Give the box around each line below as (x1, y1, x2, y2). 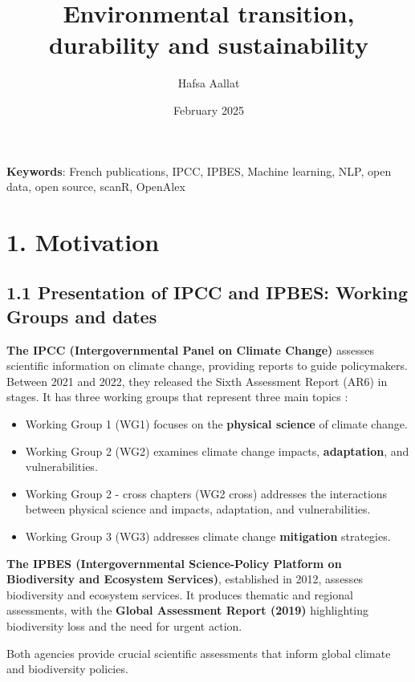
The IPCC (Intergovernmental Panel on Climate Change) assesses (6, 341, 375, 358)
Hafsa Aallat (177, 75, 240, 91)
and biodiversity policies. (6, 660, 128, 677)
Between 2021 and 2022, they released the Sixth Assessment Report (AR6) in (6, 372, 388, 389)
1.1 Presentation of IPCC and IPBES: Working (6, 280, 409, 305)
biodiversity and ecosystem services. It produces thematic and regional (6, 586, 353, 603)
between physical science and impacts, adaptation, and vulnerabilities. (25, 501, 371, 518)
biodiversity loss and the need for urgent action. (6, 617, 242, 634)
